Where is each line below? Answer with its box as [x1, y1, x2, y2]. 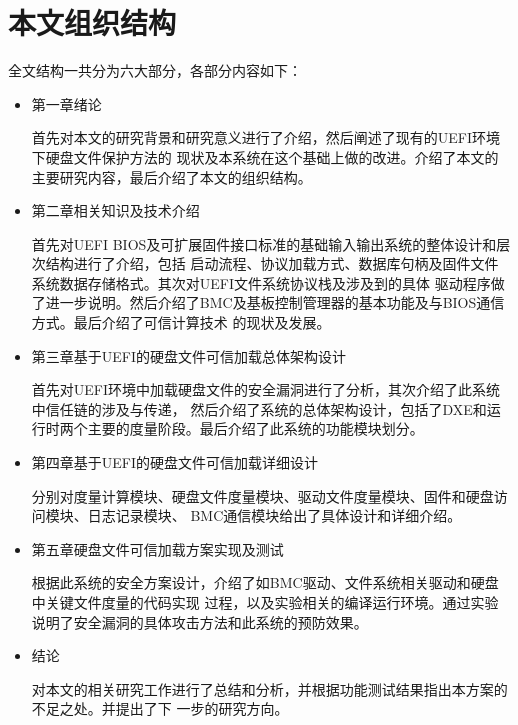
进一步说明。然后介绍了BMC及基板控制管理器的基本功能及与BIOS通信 [45, 292, 505, 313]
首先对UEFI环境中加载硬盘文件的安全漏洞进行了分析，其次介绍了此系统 [31, 379, 501, 400]
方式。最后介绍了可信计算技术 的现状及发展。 [31, 312, 331, 333]
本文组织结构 [8, 2, 177, 43]
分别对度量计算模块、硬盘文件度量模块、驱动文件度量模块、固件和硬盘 [31, 485, 494, 506]
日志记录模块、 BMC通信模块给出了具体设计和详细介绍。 [87, 505, 462, 526]
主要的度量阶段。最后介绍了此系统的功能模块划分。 [87, 418, 424, 439]
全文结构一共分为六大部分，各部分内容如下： [8, 60, 302, 81]
